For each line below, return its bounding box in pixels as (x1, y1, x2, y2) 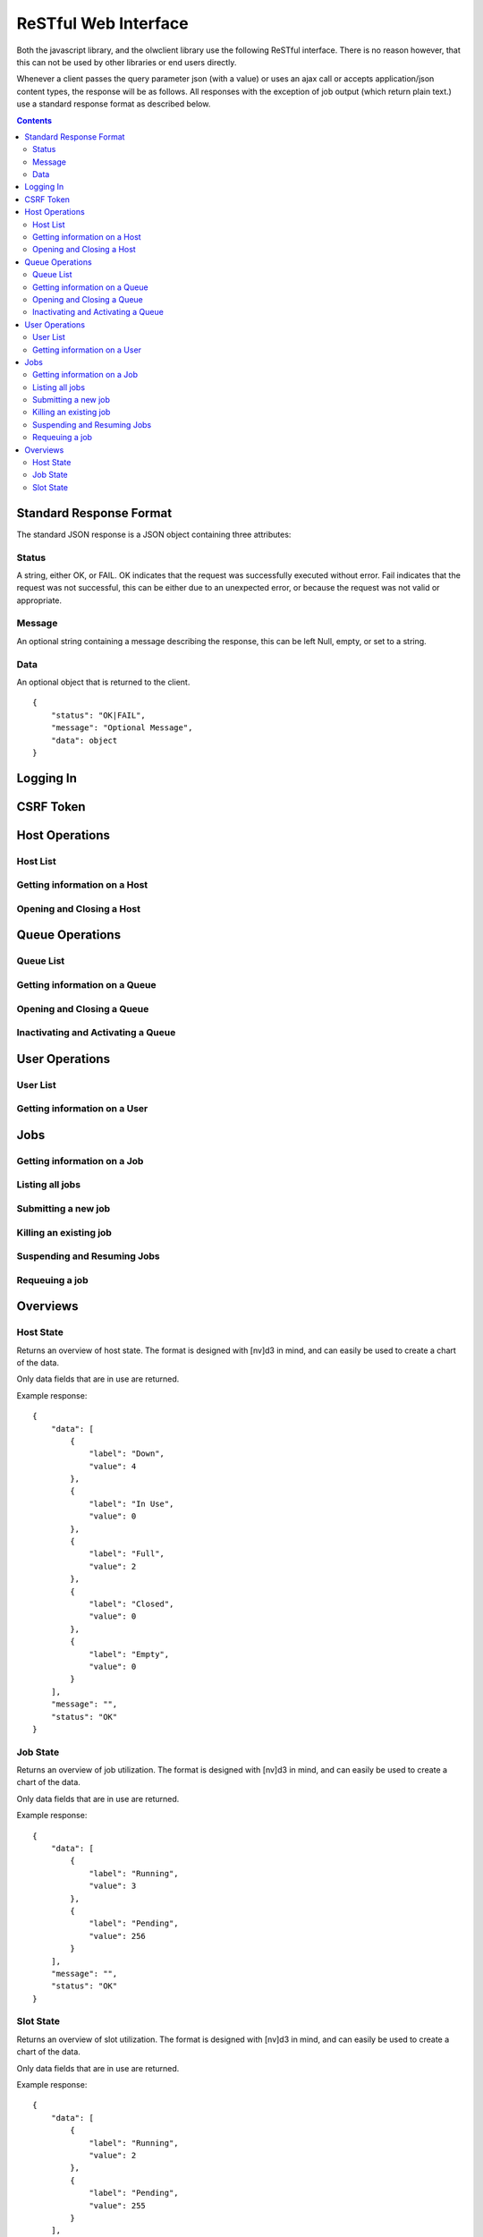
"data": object (50, 735, 118, 745)
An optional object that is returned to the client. (16, 676, 191, 687)
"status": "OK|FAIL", (50, 710, 147, 720)
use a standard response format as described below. (16, 98, 211, 109)
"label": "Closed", (89, 1599, 174, 1609)
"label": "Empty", (89, 1649, 170, 1659)
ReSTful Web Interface (16, 13, 189, 33)
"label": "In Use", (89, 1499, 174, 1509)
